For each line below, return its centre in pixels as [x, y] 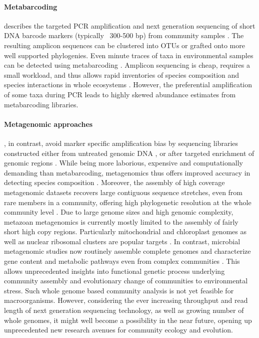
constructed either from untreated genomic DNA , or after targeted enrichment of [129, 153]
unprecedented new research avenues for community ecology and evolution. [119, 330]
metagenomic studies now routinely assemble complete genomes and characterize [127, 251]
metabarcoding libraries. [41, 104]
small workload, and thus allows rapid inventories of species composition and [122, 74]
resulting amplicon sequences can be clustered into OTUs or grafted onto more [124, 45]
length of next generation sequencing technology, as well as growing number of [124, 310]
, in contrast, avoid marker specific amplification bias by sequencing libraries [121, 143]
